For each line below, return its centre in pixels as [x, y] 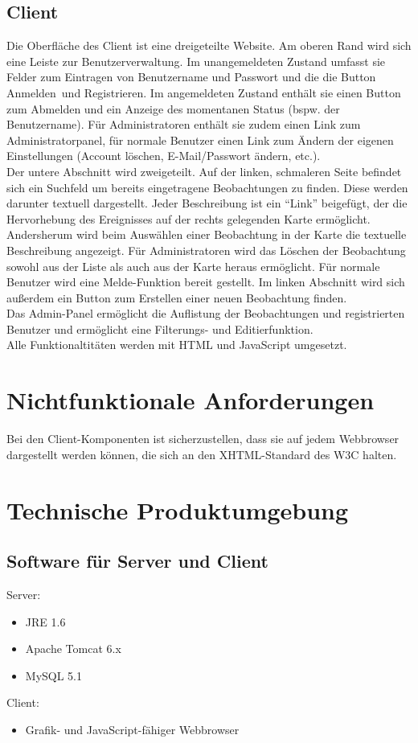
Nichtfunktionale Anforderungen [191, 400]
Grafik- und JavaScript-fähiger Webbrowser [132, 729]
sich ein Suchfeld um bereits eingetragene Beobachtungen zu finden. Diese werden [207, 187]
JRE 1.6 [45, 621]
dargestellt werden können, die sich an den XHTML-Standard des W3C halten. [202, 454]
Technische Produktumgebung [178, 509]
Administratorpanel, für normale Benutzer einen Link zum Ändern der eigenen [200, 140]
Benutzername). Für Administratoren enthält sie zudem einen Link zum [184, 124]
